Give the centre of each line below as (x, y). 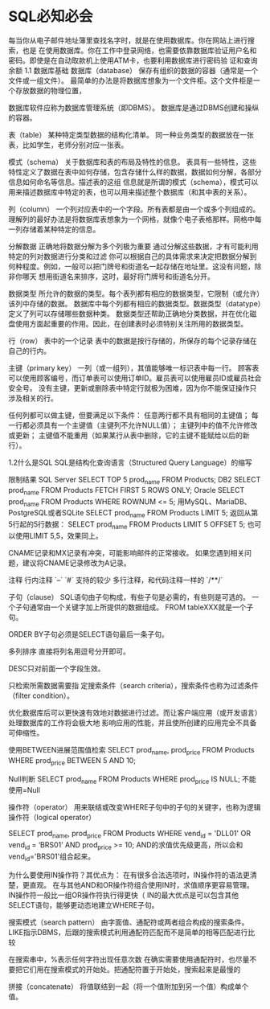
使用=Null (24, 790)
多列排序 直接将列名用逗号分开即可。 (69, 651)
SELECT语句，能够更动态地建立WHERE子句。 (84, 904)
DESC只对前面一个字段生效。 (57, 668)
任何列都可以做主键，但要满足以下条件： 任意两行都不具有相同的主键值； (129, 415)
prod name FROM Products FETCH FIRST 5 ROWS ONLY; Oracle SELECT (127, 491)
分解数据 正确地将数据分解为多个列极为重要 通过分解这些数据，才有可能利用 (133, 246)
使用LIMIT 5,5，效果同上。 (59, 535)
